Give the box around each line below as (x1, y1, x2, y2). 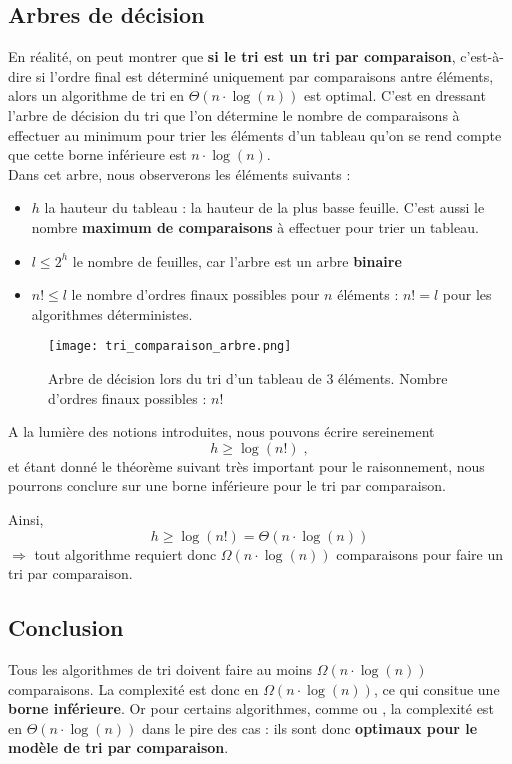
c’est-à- (460, 46, 504, 67)
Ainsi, (8, 508, 44, 529)
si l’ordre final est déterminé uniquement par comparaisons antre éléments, (36, 65, 494, 86)
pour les (442, 284, 492, 305)
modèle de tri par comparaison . (8, 737, 229, 758)
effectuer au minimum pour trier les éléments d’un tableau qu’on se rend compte (8, 124, 502, 145)
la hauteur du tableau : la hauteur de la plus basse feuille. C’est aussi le (44, 197, 485, 218)
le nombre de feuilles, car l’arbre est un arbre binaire (72, 250, 402, 271)
